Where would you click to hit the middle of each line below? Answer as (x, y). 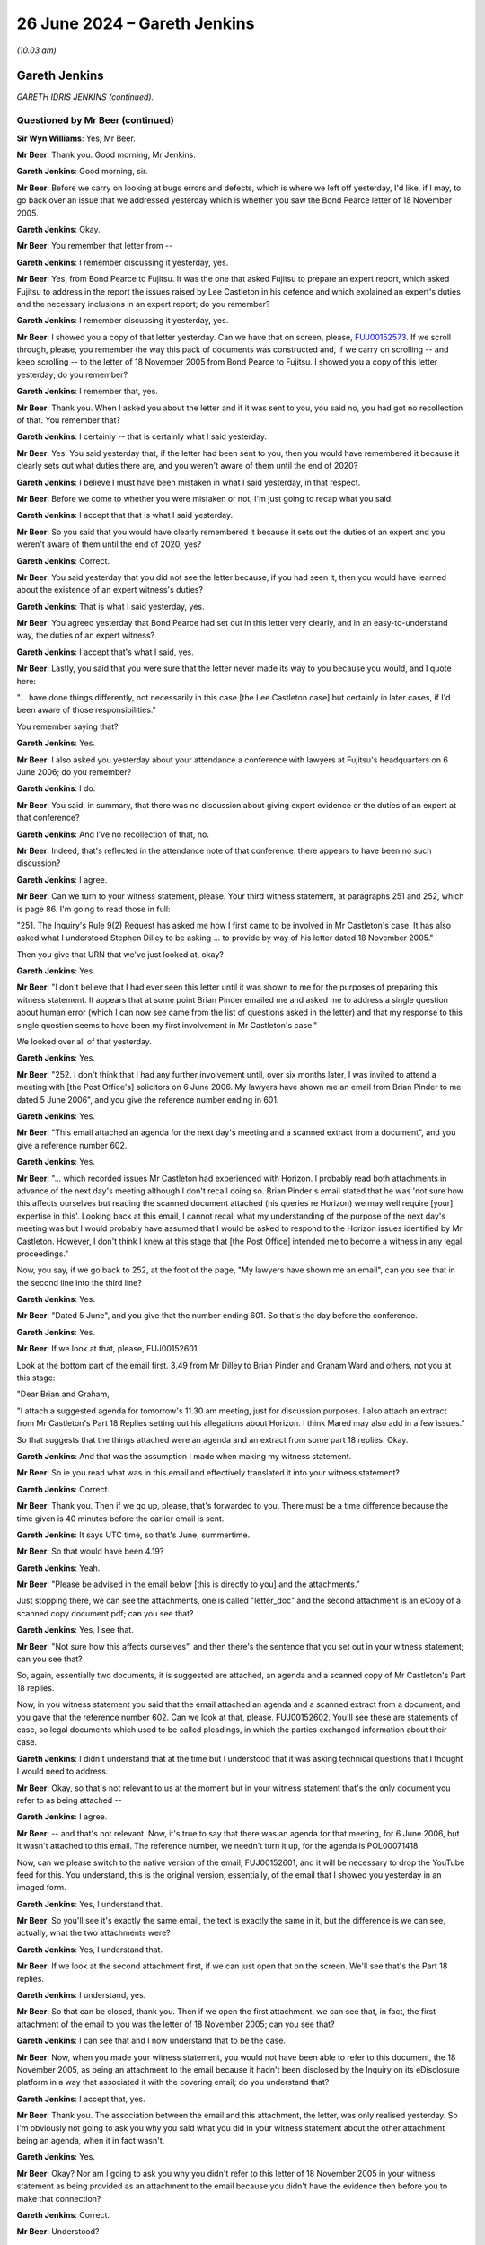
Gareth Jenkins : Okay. (58, 229)
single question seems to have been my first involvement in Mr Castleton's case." (167, 1025)
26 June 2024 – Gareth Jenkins (136, 23)
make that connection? (59, 2198)
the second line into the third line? (79, 1282)
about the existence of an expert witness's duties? (110, 590)
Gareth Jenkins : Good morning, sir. (82, 172)
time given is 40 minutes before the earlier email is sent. (120, 1519)
